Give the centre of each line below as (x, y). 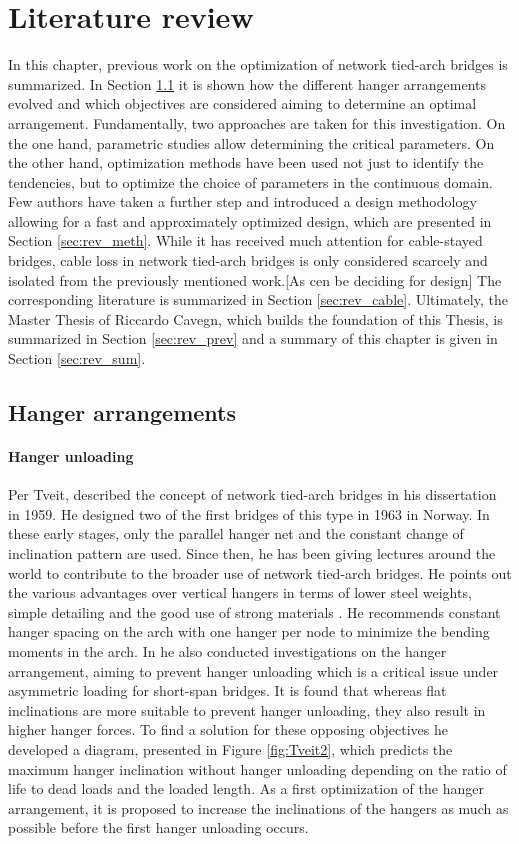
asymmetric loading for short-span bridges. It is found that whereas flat (227, 690)
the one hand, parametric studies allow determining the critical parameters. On (251, 142)
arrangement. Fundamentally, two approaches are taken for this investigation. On (257, 122)
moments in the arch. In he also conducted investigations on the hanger (227, 650)
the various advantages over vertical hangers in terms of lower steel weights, (240, 592)
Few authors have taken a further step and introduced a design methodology (242, 201)
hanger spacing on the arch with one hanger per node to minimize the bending (249, 631)
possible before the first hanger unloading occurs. (158, 827)
